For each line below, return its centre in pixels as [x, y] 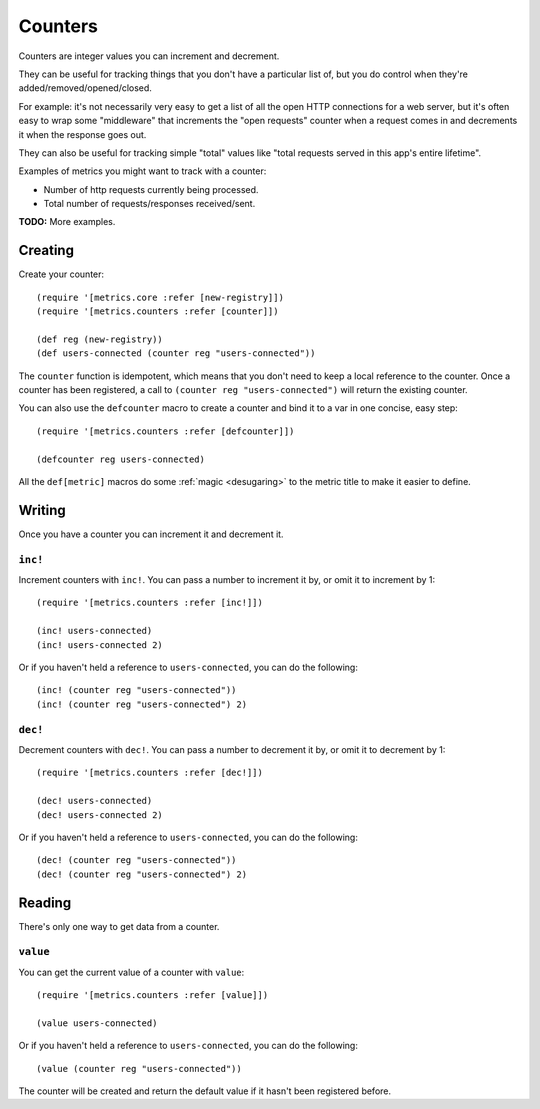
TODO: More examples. [67, 222]
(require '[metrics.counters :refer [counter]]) [157, 311]
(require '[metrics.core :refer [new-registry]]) [160, 297]
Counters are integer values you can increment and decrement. [149, 56]
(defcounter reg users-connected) [120, 459]
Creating [46, 250]
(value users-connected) [97, 1023]
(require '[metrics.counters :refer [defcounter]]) [165, 431]
